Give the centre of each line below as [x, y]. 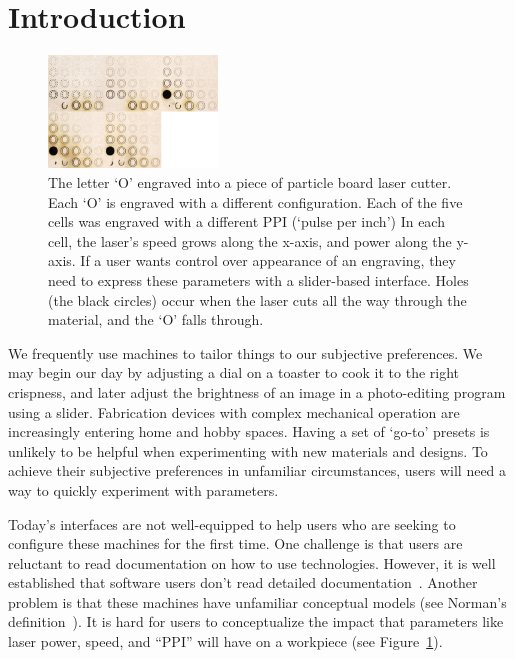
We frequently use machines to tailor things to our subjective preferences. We [245, 352]
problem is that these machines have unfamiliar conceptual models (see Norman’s [257, 601]
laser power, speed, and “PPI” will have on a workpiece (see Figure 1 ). [225, 641]
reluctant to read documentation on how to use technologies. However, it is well [252, 562]
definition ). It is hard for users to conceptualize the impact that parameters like [256, 621]
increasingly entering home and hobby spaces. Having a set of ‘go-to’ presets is [249, 431]
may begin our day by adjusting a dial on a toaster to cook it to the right [234, 372]
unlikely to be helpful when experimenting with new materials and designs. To [248, 450]
